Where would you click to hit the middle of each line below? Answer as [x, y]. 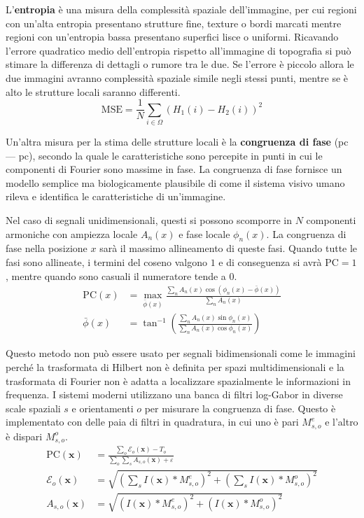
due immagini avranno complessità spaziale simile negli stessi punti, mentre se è [177, 77]
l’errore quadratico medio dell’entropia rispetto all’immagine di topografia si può [178, 50]
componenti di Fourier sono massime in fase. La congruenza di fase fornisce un [174, 169]
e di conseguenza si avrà [270, 261]
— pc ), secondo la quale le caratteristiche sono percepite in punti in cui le [164, 155]
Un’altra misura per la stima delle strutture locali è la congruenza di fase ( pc [177, 141]
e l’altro [342, 422]
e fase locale [204, 233]
